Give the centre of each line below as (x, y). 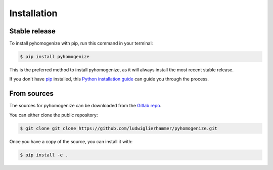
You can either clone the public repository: (54, 115)
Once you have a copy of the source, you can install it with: (71, 141)
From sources (32, 94)
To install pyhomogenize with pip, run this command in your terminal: (81, 44)
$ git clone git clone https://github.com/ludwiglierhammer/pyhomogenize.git (119, 128)
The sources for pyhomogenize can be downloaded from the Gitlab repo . (85, 106)
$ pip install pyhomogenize (55, 57)
